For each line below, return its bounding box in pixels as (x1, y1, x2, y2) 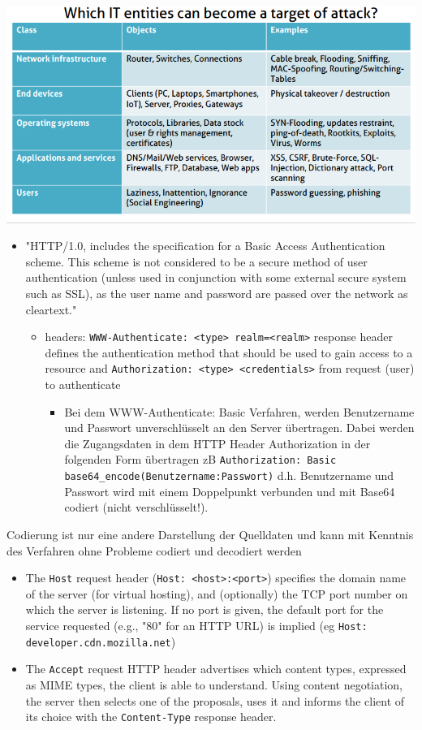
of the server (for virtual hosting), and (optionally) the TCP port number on (25, 585, 408, 602)
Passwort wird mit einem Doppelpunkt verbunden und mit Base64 (64, 482, 395, 499)
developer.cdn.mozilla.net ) (25, 633, 176, 650)
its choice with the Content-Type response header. (25, 708, 277, 725)
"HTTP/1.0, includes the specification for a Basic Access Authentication (25, 237, 385, 254)
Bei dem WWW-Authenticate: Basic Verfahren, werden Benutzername (64, 403, 415, 420)
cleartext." (25, 300, 77, 317)
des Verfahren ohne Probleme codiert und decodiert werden (6, 542, 302, 559)
